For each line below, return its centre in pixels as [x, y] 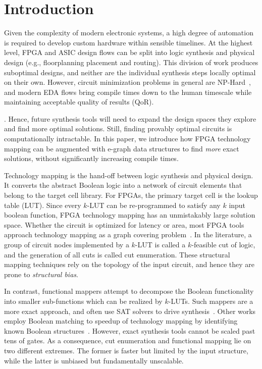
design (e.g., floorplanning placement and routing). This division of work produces [131, 62]
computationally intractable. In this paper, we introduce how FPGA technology [127, 139]
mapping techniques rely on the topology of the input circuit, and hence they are [129, 264]
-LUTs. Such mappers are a [211, 301]
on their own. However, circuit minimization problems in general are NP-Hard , [128, 82]
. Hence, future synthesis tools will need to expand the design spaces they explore [130, 118]
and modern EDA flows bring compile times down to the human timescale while [128, 92]
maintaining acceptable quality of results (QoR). [79, 102]
